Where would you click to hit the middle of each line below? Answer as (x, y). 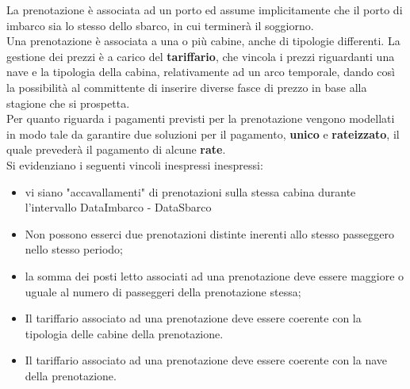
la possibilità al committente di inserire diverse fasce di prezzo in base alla (187, 87)
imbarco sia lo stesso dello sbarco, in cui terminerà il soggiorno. (160, 25)
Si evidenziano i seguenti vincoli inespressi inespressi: (135, 164)
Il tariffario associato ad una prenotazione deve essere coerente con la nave (206, 360)
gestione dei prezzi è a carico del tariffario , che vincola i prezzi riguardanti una (201, 56)
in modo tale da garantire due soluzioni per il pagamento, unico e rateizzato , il (203, 133)
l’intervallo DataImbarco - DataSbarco (118, 207)
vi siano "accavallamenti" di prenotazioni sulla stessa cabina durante (190, 191)
